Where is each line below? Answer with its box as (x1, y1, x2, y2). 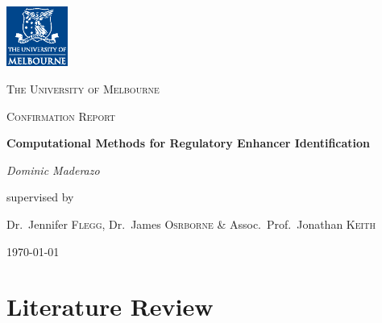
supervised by (6, 188, 74, 205)
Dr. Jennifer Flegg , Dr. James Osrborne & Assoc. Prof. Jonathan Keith (6, 216, 376, 233)
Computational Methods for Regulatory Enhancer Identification (6, 135, 371, 151)
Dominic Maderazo (6, 161, 100, 178)
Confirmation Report (6, 107, 115, 124)
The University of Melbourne (6, 81, 160, 97)
